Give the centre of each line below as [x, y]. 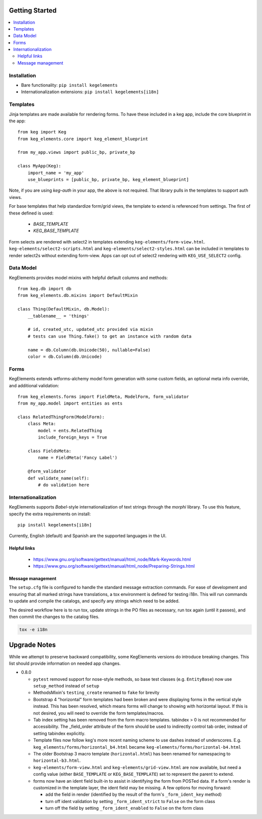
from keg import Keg [42, 132]
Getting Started [33, 10]
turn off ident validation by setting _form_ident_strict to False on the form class [130, 801]
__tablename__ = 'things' [58, 316]
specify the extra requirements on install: [50, 514]
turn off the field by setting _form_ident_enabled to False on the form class [124, 808]
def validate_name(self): [58, 478]
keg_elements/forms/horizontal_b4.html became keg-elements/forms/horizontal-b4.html [137, 747]
